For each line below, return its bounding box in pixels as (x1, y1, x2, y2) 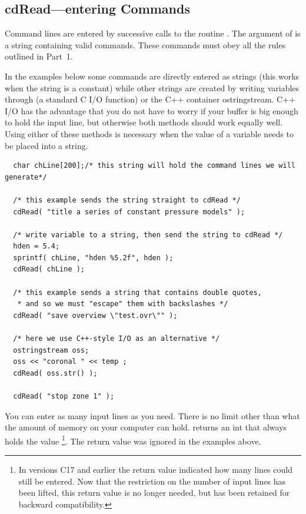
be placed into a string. (5, 139, 88, 151)
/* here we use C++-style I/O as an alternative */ (13, 334, 220, 343)
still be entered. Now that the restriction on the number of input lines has (18, 475, 285, 487)
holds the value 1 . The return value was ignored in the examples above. (5, 433, 261, 447)
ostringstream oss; (13, 346, 89, 354)
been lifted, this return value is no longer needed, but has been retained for (18, 486, 290, 499)
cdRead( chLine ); (13, 265, 85, 274)
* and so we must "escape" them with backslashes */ (17, 300, 228, 309)
